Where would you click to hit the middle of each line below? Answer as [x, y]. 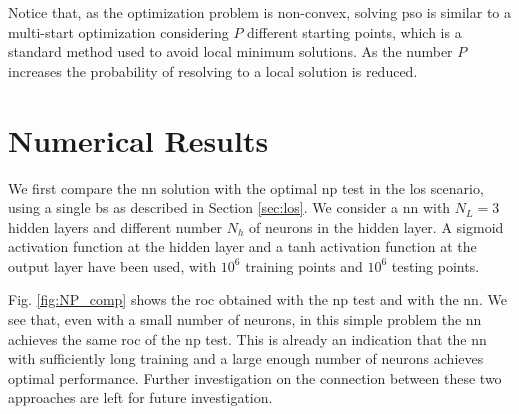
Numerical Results [138, 139]
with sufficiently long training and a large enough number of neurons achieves [246, 358]
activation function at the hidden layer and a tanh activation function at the [242, 246]
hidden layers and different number [115, 226]
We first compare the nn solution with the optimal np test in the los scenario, [246, 187]
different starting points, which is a [354, 31]
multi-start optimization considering [118, 31]
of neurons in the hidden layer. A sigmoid [376, 226]
